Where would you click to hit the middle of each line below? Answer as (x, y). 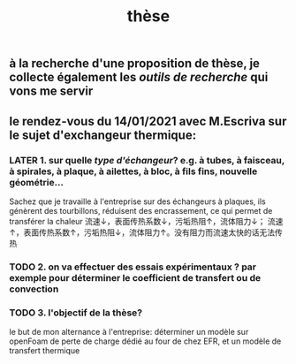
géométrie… (37, 182)
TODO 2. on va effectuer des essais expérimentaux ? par (133, 267)
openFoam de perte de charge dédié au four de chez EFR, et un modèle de (145, 341)
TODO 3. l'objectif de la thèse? (76, 313)
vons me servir (51, 91)
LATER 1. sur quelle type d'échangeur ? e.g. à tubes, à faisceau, (147, 160)
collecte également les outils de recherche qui (139, 77)
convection (34, 289)
